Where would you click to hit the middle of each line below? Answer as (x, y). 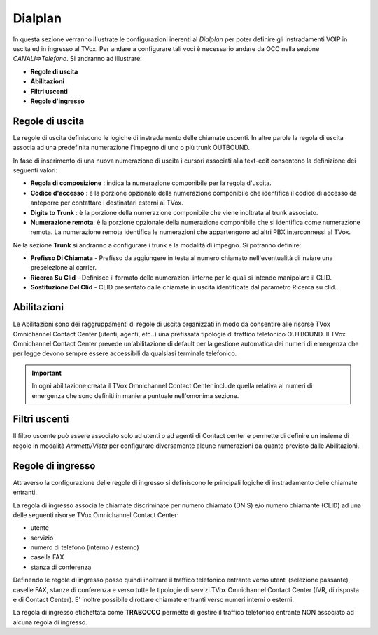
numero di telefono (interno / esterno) (85, 547)
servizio (42, 538)
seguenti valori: (35, 170)
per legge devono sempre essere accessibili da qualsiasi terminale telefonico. (125, 353)
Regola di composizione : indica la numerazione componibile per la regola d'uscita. (151, 183)
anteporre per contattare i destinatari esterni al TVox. (107, 203)
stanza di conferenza (61, 567)
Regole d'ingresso (58, 101)
